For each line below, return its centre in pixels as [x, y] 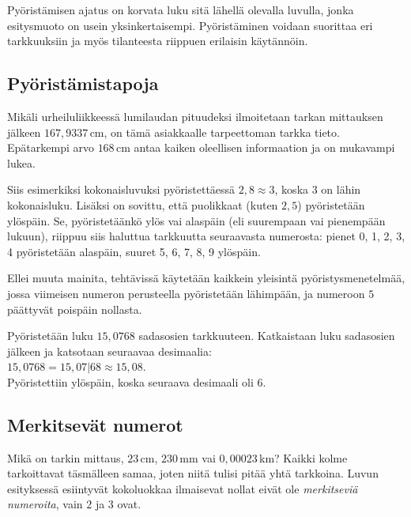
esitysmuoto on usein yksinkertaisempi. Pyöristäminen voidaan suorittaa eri [190, 25]
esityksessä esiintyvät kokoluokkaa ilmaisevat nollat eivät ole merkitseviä [183, 488]
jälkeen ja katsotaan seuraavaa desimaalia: [109, 351]
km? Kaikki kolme [304, 457]
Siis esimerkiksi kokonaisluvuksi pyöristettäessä [121, 189]
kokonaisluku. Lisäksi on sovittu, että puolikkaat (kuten [143, 204]
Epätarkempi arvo [51, 147]
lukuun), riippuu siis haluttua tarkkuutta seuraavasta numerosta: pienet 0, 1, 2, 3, [206, 236]
